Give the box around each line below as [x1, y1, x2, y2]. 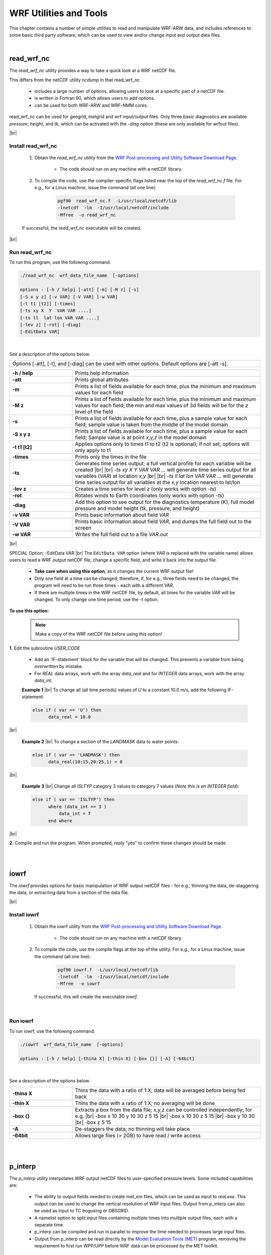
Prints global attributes [75, 376, 129, 384]
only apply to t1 [75, 447, 111, 454]
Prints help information [75, 369, 129, 376]
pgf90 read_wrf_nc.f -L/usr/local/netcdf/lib [57, 198, 177, 204]
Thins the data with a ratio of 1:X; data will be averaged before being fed [75, 1087, 245, 1094]
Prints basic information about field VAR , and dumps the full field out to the [75, 518, 252, 525]
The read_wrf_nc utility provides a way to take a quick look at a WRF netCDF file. [9, 68, 177, 74]
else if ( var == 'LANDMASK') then [32, 752, 120, 758]
